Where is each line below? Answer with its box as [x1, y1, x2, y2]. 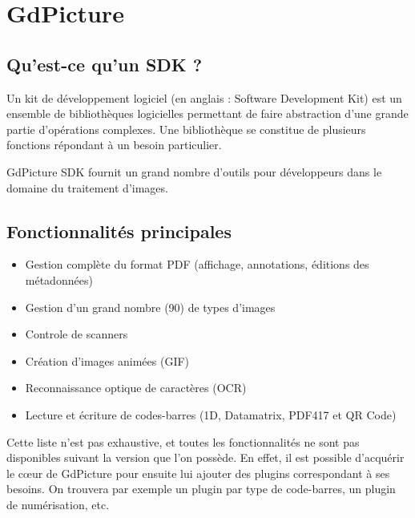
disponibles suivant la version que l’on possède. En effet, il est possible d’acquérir [6, 449, 405, 466]
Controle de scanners [25, 326, 128, 342]
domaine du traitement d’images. [6, 179, 168, 196]
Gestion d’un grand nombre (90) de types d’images [25, 298, 276, 315]
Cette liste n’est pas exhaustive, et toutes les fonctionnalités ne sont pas [6, 433, 360, 450]
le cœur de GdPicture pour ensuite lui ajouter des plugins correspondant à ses [6, 464, 390, 481]
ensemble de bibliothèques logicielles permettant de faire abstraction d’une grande [6, 105, 409, 122]
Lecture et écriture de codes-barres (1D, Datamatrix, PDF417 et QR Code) [25, 406, 397, 423]
